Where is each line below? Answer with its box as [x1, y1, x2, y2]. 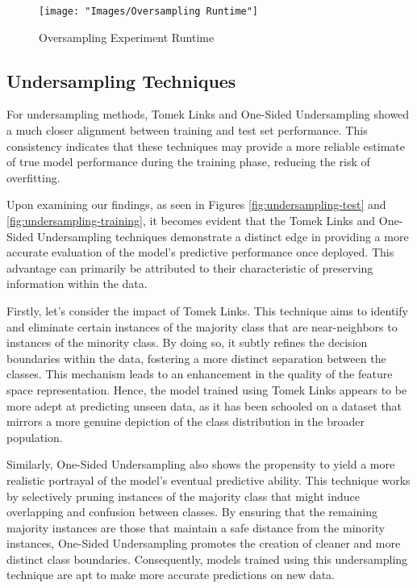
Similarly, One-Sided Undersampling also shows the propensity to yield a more [6, 456, 395, 473]
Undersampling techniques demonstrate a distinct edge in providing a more [37, 227, 409, 244]
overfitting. [6, 169, 60, 186]
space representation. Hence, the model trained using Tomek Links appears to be [6, 381, 407, 398]
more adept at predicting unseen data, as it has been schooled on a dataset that [6, 397, 402, 414]
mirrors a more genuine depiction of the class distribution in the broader [6, 413, 365, 430]
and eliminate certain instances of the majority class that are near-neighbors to [6, 318, 398, 335]
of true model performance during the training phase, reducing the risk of [6, 153, 370, 170]
